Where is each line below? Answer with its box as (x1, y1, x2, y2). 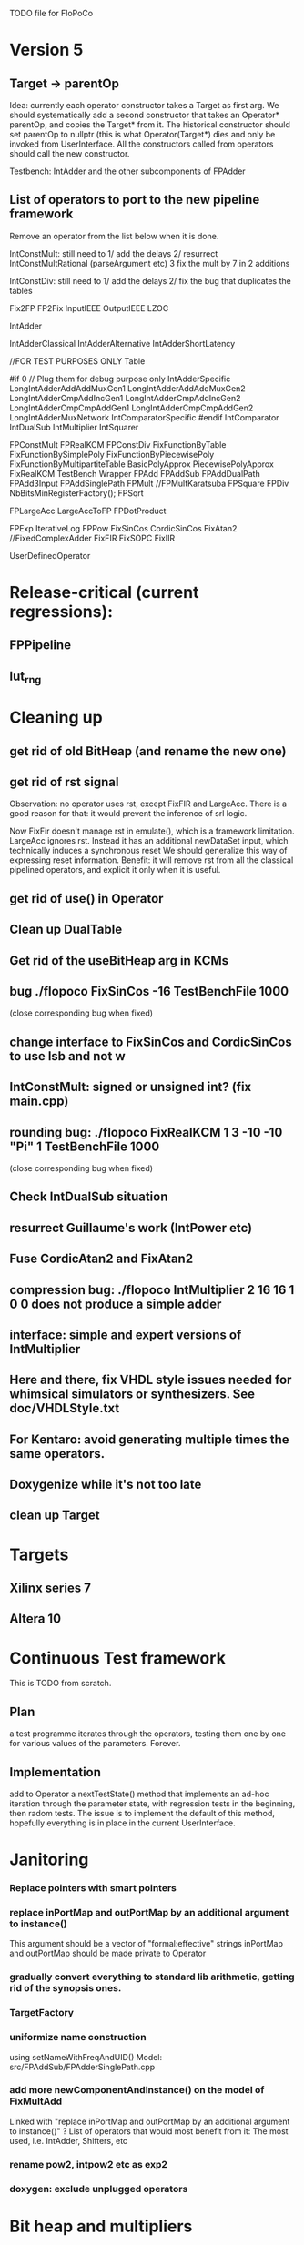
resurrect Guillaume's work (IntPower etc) (9, 1219, 253, 1236)
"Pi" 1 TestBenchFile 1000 (9, 1138, 160, 1154)
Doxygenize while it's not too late (9, 1477, 202, 1492)
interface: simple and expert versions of (9, 1327, 242, 1342)
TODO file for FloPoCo (9, 8, 94, 18)
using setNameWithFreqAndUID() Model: (9, 2051, 162, 2062)
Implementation (9, 1765, 102, 1780)
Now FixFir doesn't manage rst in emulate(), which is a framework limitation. (9, 825, 295, 836)
